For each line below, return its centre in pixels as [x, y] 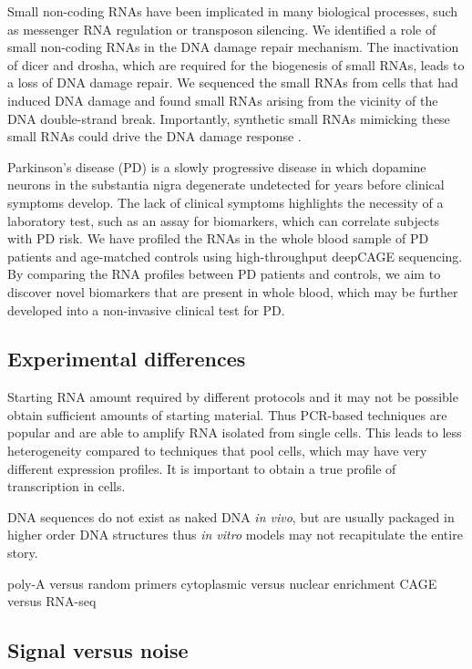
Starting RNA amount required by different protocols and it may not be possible [233, 397]
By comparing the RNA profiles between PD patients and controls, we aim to [224, 274]
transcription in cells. [67, 486]
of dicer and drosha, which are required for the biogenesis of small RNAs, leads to [236, 64]
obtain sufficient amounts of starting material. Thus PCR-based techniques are [227, 414]
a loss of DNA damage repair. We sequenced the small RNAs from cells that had [233, 82]
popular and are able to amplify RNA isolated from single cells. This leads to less [235, 432]
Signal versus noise [98, 650]
